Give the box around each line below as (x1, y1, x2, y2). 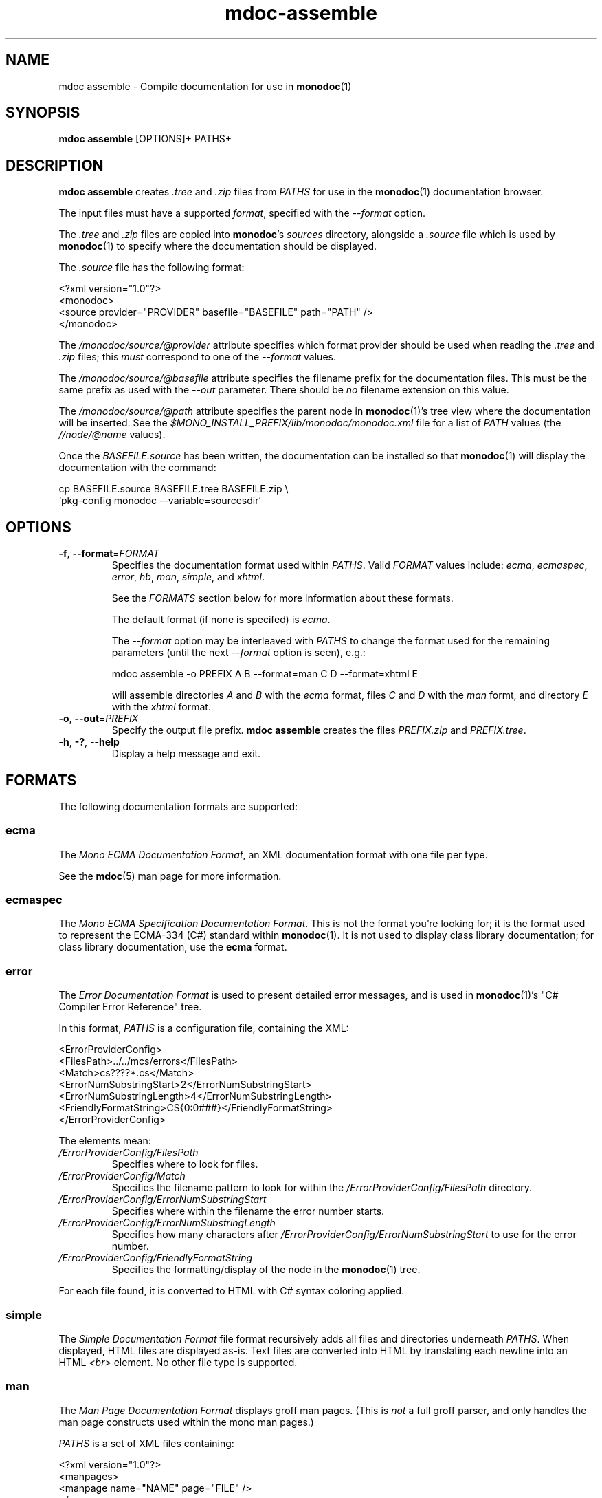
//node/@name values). (58, 428, 166, 441)
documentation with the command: (58, 462, 216, 474)
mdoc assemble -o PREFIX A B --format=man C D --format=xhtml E (111, 668, 419, 680)
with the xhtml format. (111, 701, 211, 713)
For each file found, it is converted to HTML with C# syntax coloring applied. (58, 1285, 405, 1297)
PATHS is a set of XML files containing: (58, 1437, 234, 1449)
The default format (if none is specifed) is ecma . (111, 614, 331, 626)
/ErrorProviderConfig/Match (58, 1170, 186, 1182)
